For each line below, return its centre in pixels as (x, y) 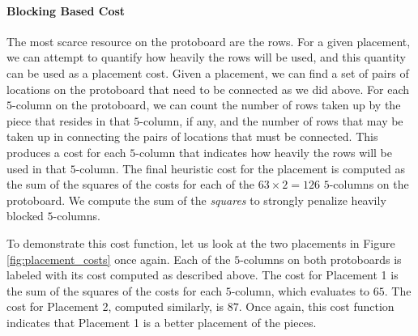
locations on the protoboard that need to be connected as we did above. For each (208, 89)
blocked (25, 216)
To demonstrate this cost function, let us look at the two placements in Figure (201, 242)
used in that (36, 168)
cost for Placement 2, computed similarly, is (115, 306)
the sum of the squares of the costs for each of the (131, 184)
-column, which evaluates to (301, 290)
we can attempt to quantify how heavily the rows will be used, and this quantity (206, 57)
